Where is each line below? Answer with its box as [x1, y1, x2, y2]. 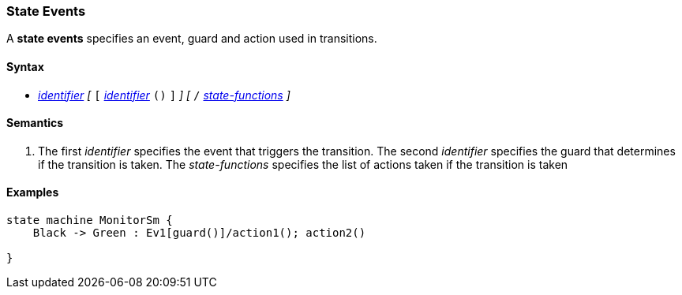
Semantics [6, 116, 64, 130]
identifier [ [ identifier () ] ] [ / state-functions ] [38, 88, 290, 102]
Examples [6, 185, 59, 200]
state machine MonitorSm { [6, 214, 173, 227]
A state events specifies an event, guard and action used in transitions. [6, 32, 377, 46]
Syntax [6, 59, 44, 73]
